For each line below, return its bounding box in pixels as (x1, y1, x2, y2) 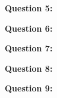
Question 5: (5, 2, 53, 14)
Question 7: (5, 42, 53, 54)
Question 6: (5, 22, 53, 34)
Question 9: (5, 82, 53, 94)
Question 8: (5, 62, 53, 74)
